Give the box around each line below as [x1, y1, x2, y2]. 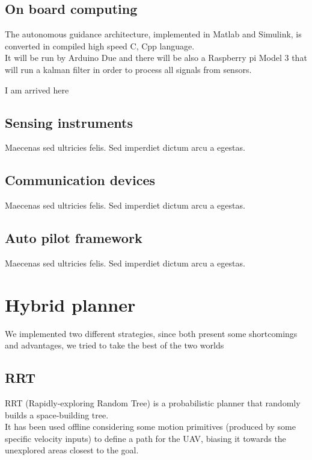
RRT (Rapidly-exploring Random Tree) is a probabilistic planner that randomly [5, 397, 301, 409]
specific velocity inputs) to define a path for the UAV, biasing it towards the [5, 432, 286, 444]
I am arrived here [5, 83, 69, 96]
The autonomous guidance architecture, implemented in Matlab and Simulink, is [5, 28, 302, 40]
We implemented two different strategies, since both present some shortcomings [5, 327, 298, 339]
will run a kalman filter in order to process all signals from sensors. [5, 63, 252, 75]
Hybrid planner [5, 292, 136, 317]
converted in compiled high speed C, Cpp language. [5, 39, 195, 52]
